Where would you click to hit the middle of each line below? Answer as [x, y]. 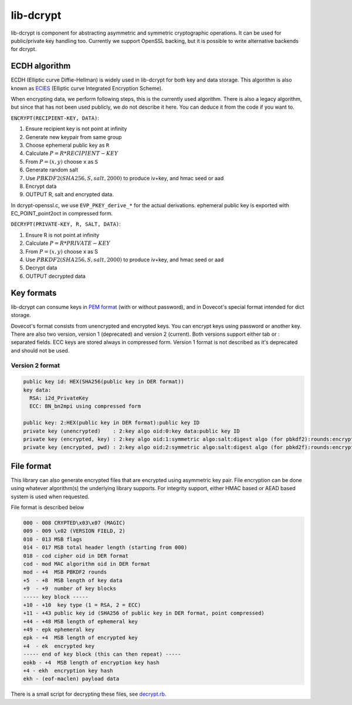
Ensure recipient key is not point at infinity [76, 129]
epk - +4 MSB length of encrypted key [80, 638]
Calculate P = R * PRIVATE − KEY [68, 243]
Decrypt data [41, 268]
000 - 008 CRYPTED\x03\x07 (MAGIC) [74, 523]
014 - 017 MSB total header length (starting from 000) [105, 548]
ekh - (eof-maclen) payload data [71, 679]
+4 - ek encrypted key [59, 646]
